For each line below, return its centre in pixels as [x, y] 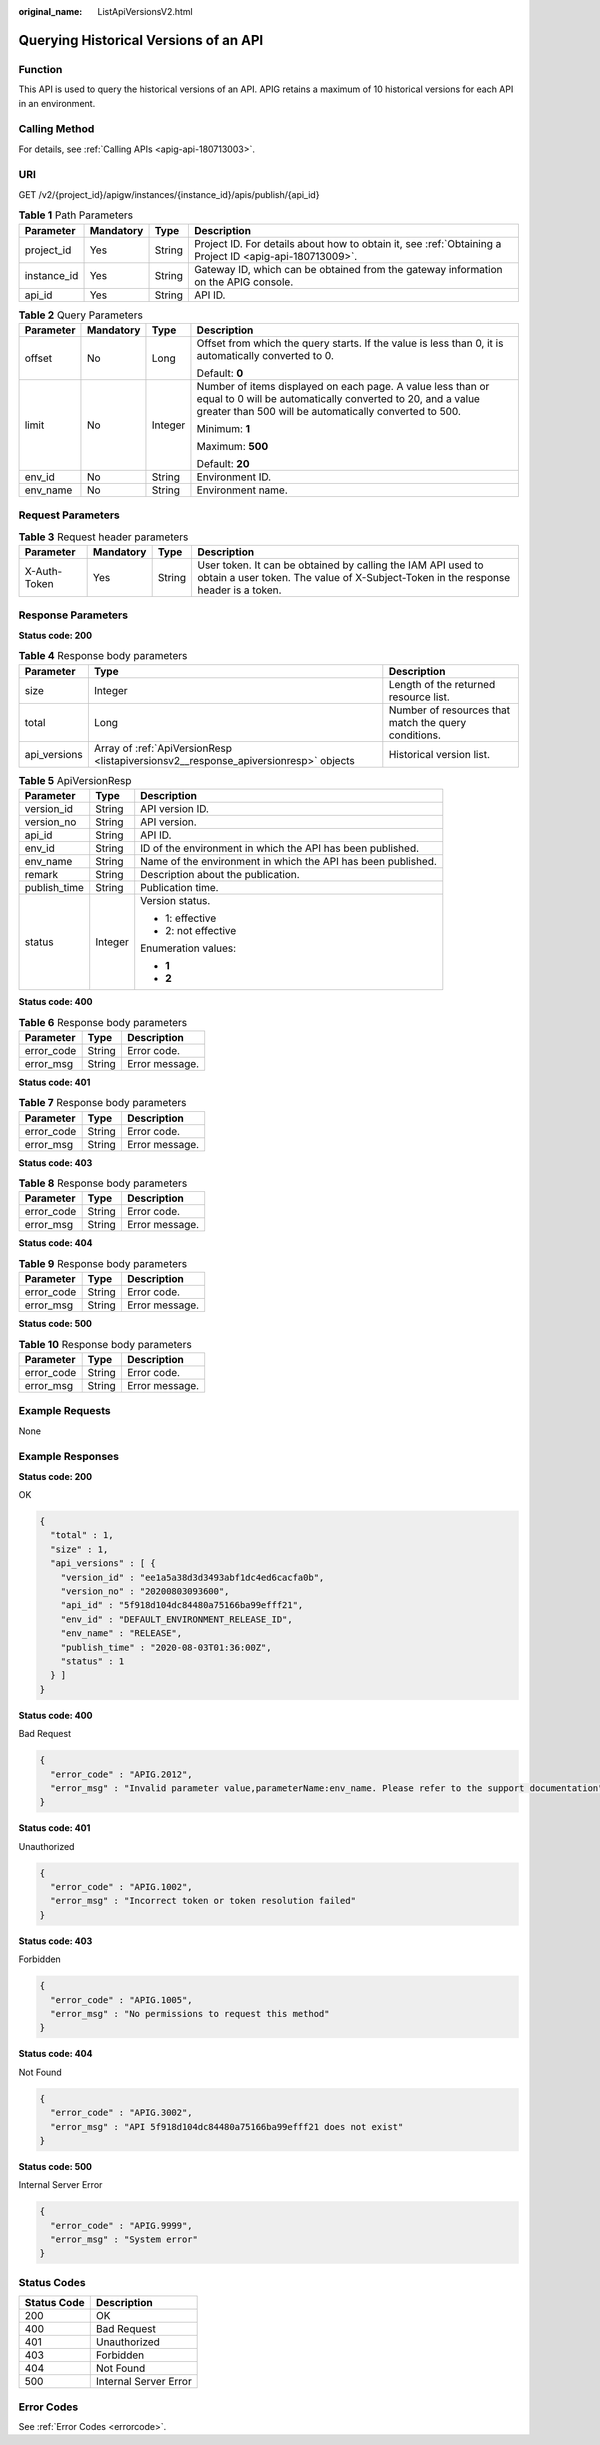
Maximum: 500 [232, 446]
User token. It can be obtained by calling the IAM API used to [340, 565]
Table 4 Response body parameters [103, 656]
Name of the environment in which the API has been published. [288, 861]
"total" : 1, [82, 1535]
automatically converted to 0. [265, 355]
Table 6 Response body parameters [103, 1022]
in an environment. [57, 103]
